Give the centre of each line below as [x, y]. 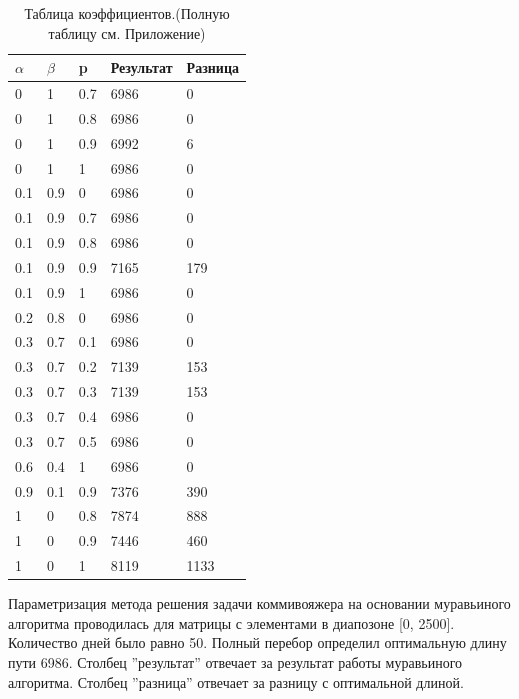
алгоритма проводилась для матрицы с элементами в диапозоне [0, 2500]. [231, 622]
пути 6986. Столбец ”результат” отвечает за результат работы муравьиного [235, 661]
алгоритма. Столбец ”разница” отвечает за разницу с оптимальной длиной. [236, 681]
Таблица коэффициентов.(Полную [127, 13]
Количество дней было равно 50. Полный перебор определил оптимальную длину [257, 642]
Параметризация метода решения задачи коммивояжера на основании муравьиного [259, 603]
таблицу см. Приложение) [127, 32]
